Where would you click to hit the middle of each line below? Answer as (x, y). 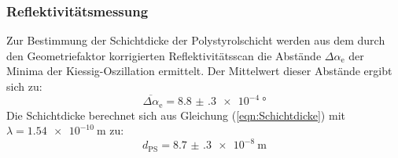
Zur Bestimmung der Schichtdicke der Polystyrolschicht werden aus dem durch (196, 40)
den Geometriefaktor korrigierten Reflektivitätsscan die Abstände (164, 55)
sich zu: (24, 86)
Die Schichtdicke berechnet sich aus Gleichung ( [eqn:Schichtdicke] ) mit (176, 115)
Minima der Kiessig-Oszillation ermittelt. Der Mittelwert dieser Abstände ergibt (199, 71)
